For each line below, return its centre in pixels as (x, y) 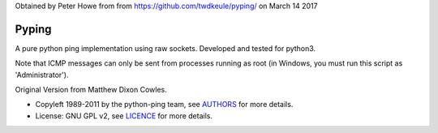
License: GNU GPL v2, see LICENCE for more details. (124, 116)
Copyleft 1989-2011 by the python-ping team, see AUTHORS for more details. (164, 105)
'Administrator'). (42, 75)
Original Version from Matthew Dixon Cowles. (91, 90)
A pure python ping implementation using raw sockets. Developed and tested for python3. (165, 48)
